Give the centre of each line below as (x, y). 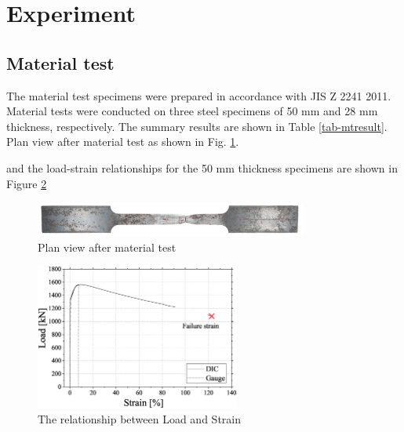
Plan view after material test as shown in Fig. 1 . (123, 142)
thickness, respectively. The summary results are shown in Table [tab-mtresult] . (197, 126)
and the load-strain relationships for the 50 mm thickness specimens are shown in (202, 167)
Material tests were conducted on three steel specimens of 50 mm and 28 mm (192, 111)
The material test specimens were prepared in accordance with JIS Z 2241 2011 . (199, 95)
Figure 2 (27, 183)
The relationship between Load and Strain (139, 419)
